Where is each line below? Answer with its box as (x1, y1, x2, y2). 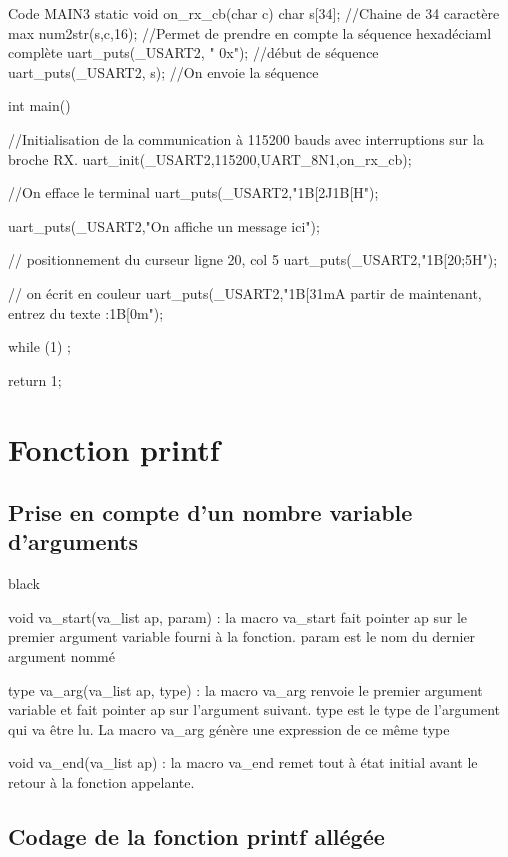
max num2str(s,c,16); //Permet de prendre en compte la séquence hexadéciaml (8, 22, 492, 43)
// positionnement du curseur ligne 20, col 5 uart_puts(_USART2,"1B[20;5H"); (8, 249, 498, 270)
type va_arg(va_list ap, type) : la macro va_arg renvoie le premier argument (8, 679, 483, 700)
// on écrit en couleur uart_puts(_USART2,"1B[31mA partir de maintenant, (8, 282, 482, 303)
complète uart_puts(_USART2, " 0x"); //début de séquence (8, 42, 379, 63)
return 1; (8, 369, 62, 390)
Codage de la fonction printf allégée (8, 821, 385, 852)
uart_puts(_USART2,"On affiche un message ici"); (8, 215, 320, 236)
